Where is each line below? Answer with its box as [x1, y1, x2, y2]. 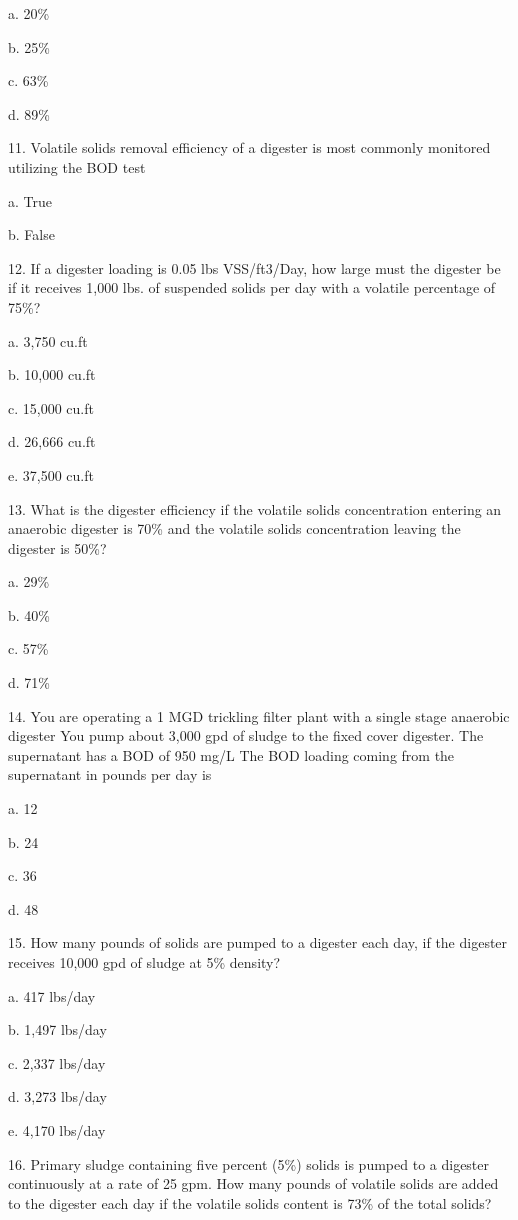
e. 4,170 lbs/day [8, 1119, 106, 1140]
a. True [8, 190, 52, 211]
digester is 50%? [8, 537, 107, 558]
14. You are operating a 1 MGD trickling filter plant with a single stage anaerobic [8, 705, 510, 726]
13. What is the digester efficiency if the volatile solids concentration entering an [8, 498, 502, 519]
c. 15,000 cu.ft [8, 397, 94, 418]
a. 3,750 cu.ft [8, 330, 88, 351]
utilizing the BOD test [8, 156, 146, 177]
